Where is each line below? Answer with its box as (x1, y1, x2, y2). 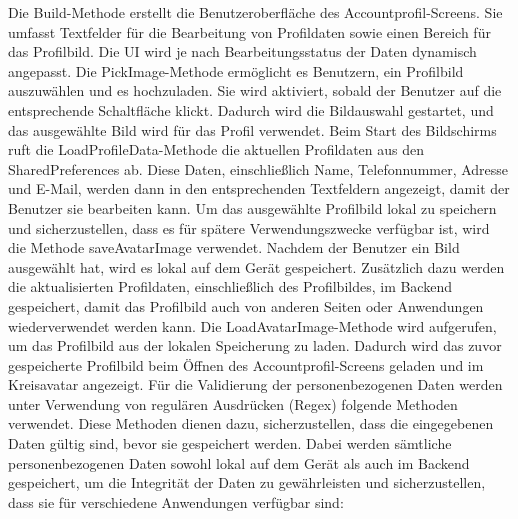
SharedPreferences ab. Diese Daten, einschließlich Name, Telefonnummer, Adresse (8, 158, 509, 179)
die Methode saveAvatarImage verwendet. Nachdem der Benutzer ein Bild (8, 237, 460, 258)
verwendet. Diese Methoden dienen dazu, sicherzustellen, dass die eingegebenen (8, 413, 494, 434)
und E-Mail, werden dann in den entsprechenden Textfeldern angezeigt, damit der (8, 178, 510, 199)
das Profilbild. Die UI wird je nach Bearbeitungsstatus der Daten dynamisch (8, 41, 477, 62)
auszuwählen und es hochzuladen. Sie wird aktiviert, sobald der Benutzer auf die (8, 80, 502, 101)
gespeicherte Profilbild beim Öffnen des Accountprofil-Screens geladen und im (8, 354, 484, 375)
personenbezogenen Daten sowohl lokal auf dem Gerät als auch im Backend (8, 452, 470, 473)
